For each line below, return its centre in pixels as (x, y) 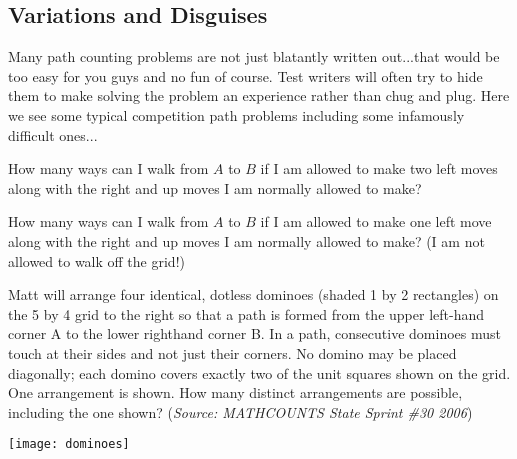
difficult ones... (53, 134)
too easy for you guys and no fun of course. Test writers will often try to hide (245, 75)
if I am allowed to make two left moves (379, 168)
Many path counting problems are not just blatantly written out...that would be (254, 56)
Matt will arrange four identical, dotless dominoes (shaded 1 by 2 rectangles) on (253, 294)
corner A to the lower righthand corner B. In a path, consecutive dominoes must (254, 333)
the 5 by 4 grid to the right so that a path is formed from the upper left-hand (246, 313)
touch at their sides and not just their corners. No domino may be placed (232, 352)
